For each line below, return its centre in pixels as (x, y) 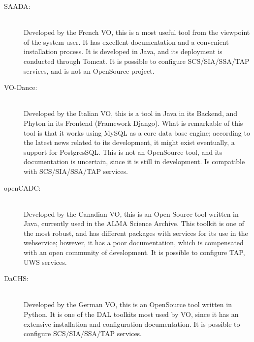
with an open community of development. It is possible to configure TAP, (134, 252)
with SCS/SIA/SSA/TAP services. (76, 171)
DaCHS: (16, 278)
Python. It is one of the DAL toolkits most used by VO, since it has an (131, 314)
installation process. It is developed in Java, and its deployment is (123, 51)
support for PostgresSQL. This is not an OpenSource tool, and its (123, 152)
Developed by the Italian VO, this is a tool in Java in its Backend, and (131, 113)
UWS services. (45, 262)
